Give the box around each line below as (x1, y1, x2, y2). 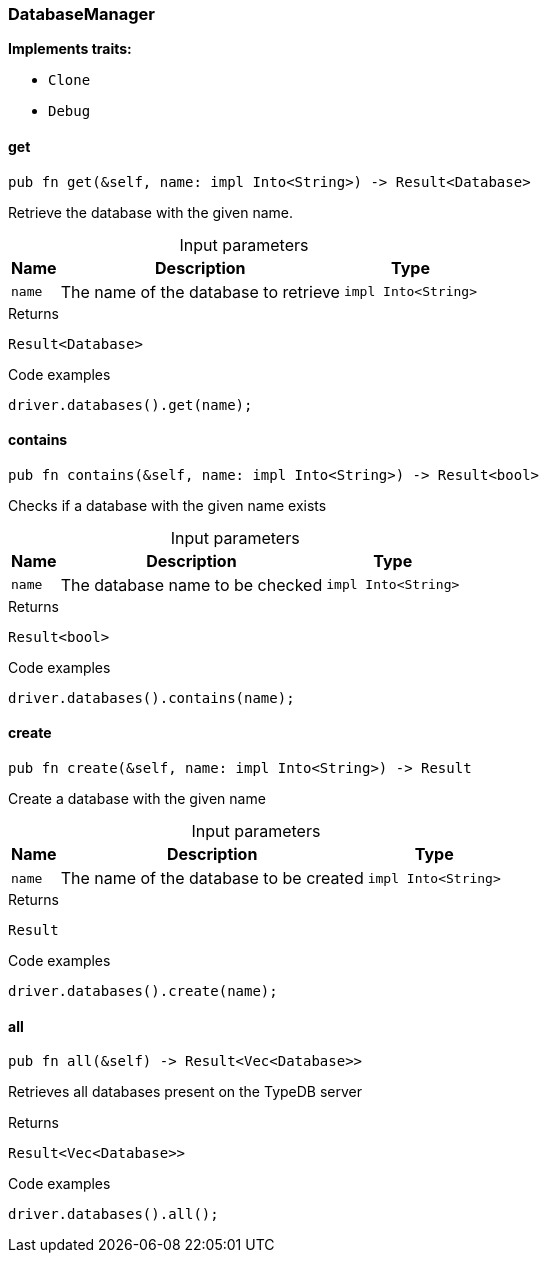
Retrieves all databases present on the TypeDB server (8, 1083, 362, 1101)
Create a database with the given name (8, 790, 266, 808)
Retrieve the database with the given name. (8, 203, 294, 221)
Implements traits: (8, 40, 132, 58)
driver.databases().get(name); (8, 396, 253, 413)
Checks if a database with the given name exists (8, 496, 327, 514)
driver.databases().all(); (8, 1206, 219, 1223)
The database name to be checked (60, 574, 323, 595)
